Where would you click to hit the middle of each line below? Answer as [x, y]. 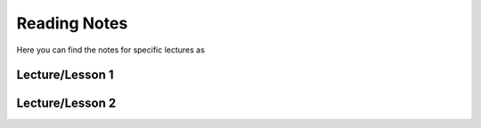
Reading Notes [72, 23]
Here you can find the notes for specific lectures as [110, 50]
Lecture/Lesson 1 [65, 75]
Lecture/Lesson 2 [66, 104]
